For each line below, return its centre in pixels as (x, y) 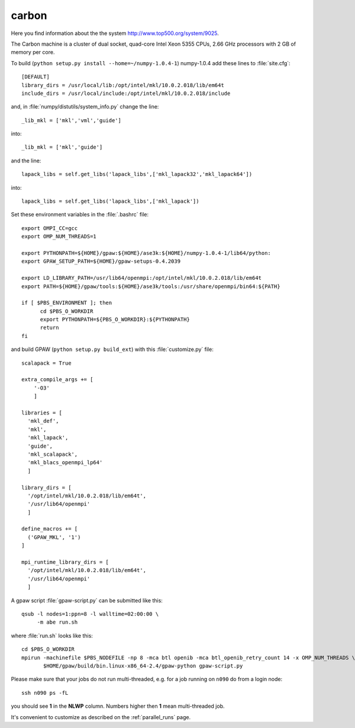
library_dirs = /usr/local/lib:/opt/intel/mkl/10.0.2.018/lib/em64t (123, 85)
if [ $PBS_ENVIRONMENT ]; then (67, 303)
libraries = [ (42, 413)
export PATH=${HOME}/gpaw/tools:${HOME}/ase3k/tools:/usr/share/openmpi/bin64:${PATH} (151, 286)
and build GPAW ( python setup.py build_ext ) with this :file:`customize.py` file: (112, 349)
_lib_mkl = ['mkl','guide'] (62, 147)
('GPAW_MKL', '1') (54, 537)
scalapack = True (46, 363)
